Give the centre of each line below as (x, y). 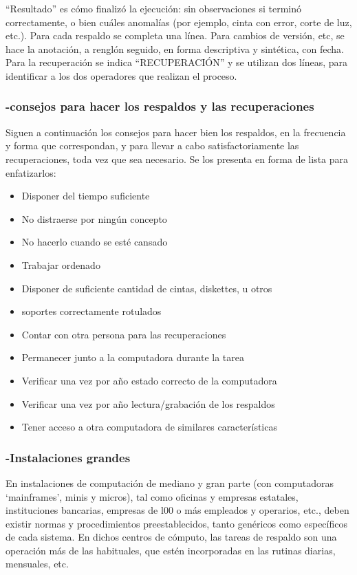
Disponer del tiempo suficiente (86, 196)
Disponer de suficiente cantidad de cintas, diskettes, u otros (147, 288)
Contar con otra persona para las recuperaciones (124, 334)
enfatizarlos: (31, 172)
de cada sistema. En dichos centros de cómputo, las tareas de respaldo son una (171, 537)
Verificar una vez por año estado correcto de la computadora (149, 380)
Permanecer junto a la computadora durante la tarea (133, 357)
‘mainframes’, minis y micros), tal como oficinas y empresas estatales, (152, 496)
